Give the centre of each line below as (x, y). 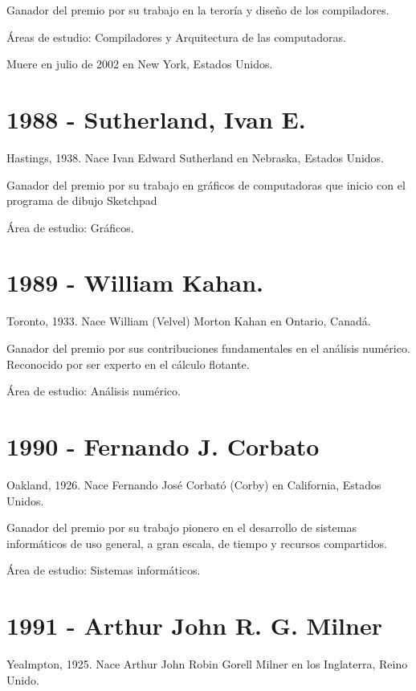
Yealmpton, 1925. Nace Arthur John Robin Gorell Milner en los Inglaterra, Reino (207, 664)
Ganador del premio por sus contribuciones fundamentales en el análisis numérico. (208, 348)
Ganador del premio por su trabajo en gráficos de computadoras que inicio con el (206, 184)
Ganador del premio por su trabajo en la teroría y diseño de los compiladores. (198, 10)
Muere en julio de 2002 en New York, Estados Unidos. (140, 64)
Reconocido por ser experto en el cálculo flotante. (128, 364)
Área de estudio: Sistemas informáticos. (104, 570)
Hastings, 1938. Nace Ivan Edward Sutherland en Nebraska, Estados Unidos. (195, 157)
